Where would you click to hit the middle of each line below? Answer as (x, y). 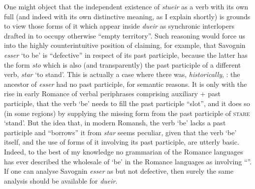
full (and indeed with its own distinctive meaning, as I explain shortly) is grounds (127, 16)
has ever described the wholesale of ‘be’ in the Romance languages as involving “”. (128, 161)
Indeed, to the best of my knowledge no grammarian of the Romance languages (124, 151)
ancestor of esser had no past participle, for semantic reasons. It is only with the (126, 84)
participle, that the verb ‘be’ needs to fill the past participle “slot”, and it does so (127, 103)
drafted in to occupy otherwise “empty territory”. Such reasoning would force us (125, 35)
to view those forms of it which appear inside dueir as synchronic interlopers (119, 26)
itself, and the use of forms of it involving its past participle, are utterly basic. (122, 142)
